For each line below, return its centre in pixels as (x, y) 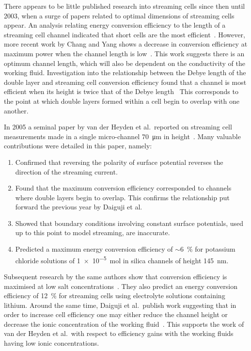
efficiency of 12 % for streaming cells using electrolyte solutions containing (115, 295)
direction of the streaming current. (66, 171)
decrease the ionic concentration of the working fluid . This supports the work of (124, 324)
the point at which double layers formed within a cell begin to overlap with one (122, 101)
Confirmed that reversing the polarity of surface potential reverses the (119, 162)
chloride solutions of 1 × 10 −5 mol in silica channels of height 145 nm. (122, 259)
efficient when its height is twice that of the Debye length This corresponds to (121, 91)
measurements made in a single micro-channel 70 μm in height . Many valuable (122, 136)
